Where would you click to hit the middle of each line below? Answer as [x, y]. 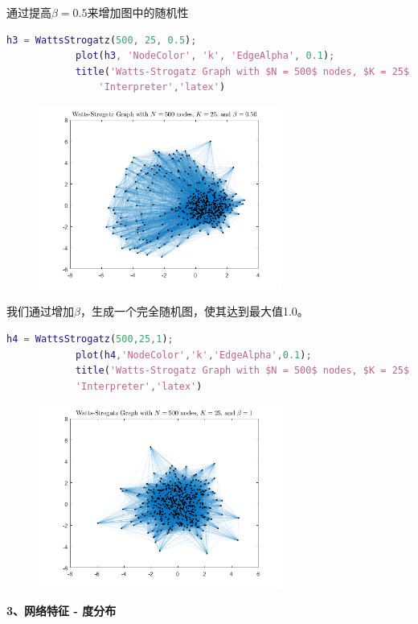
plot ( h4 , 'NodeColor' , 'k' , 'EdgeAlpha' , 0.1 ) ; [193, 355]
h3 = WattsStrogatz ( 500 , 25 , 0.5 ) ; [102, 40]
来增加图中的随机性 [138, 12]
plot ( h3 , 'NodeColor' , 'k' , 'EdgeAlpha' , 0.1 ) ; [205, 56]
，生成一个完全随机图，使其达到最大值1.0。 [194, 311]
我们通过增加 [40, 311]
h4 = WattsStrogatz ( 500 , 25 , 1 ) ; [90, 339]
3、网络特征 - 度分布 [61, 610]
